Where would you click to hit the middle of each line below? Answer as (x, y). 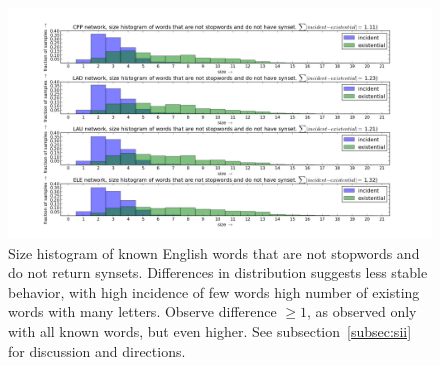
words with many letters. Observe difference (142, 311)
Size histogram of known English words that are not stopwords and (214, 252)
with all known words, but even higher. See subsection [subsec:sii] (210, 331)
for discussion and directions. (97, 350)
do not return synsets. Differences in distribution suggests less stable (218, 272)
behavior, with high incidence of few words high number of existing (214, 291)
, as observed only (362, 311)
